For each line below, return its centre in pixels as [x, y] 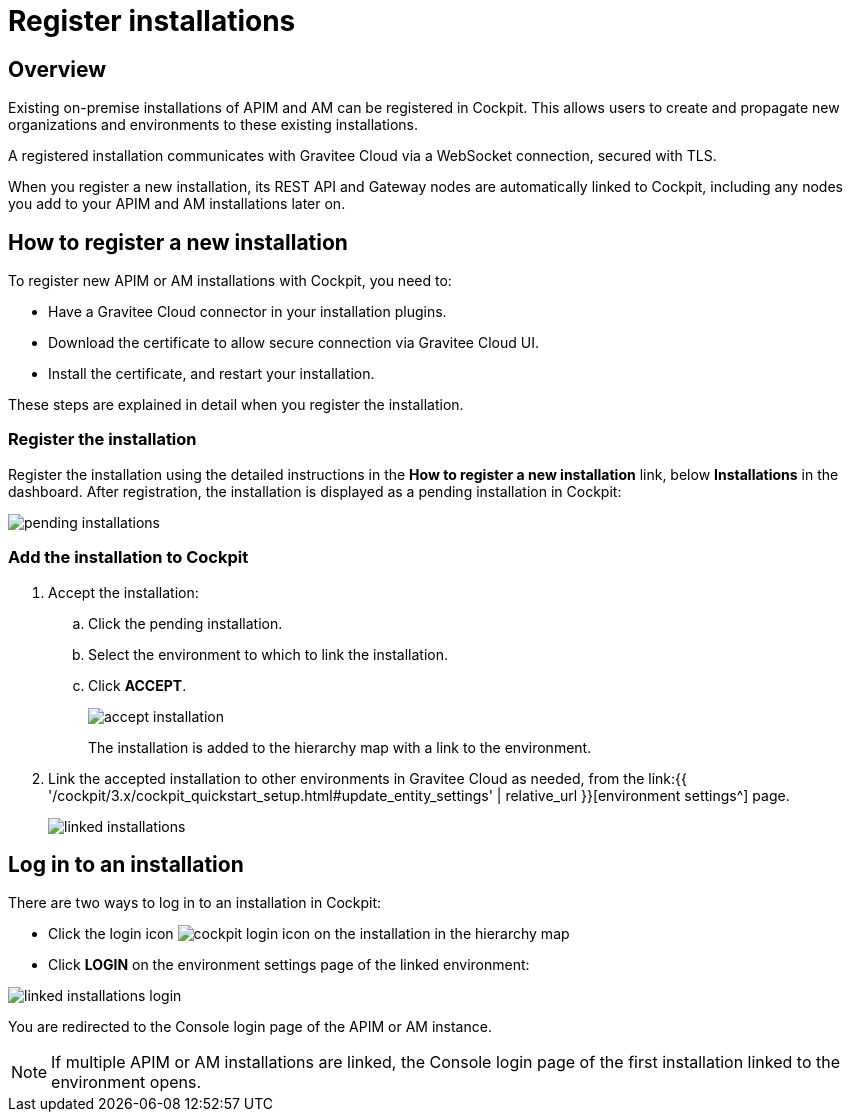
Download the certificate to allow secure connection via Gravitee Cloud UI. [293, 343]
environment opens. [126, 1082]
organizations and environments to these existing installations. [213, 125]
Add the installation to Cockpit [128, 557]
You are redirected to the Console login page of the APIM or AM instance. [250, 1027]
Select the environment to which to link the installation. [268, 654]
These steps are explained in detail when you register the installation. [236, 405]
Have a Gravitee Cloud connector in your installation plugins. [247, 312]
